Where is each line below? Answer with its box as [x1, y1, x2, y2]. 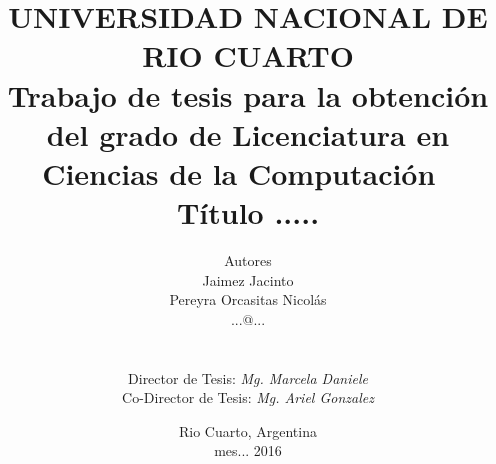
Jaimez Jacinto [202, 269, 294, 290]
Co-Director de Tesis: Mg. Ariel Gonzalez [122, 387, 374, 408]
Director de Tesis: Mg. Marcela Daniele [128, 367, 368, 388]
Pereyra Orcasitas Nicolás [169, 289, 327, 310]
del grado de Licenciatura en [46, 113, 450, 154]
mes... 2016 [214, 440, 282, 461]
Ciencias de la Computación [42, 152, 436, 193]
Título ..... [176, 192, 320, 233]
